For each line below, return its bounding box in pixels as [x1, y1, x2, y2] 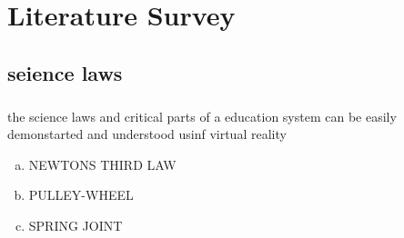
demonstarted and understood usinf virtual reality [7, 124, 287, 144]
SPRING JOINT [28, 215, 123, 234]
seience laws [7, 58, 123, 86]
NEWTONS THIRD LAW [28, 154, 177, 174]
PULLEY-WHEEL [28, 185, 134, 204]
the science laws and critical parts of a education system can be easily [7, 106, 397, 125]
